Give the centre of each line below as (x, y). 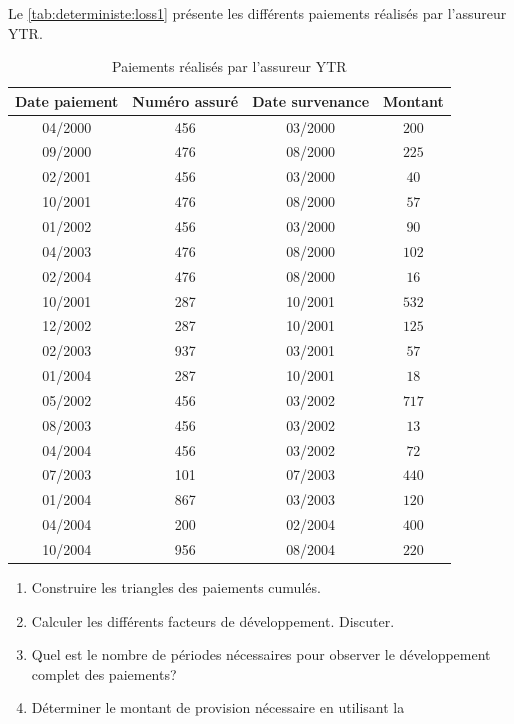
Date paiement (67, 100)
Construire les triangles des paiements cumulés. (176, 587)
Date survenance (311, 100)
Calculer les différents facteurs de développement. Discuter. (213, 620)
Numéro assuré (185, 100)
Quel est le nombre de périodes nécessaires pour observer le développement (261, 654)
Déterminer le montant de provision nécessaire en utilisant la (218, 707)
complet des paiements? (104, 673)
